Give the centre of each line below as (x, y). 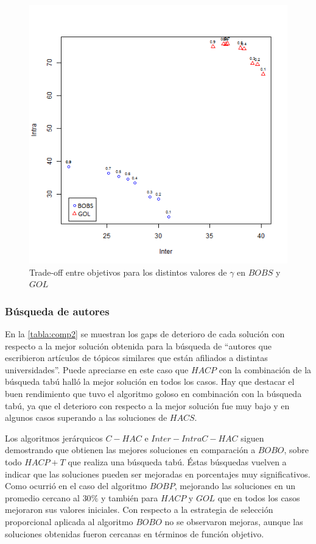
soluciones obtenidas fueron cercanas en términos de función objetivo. (135, 533)
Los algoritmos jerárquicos (54, 438)
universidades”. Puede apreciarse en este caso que (97, 369)
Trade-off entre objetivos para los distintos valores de (128, 272)
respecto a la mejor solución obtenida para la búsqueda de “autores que (138, 345)
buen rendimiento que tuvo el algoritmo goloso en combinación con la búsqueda (153, 393)
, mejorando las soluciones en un (235, 486)
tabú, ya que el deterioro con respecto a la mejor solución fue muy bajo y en (147, 405)
